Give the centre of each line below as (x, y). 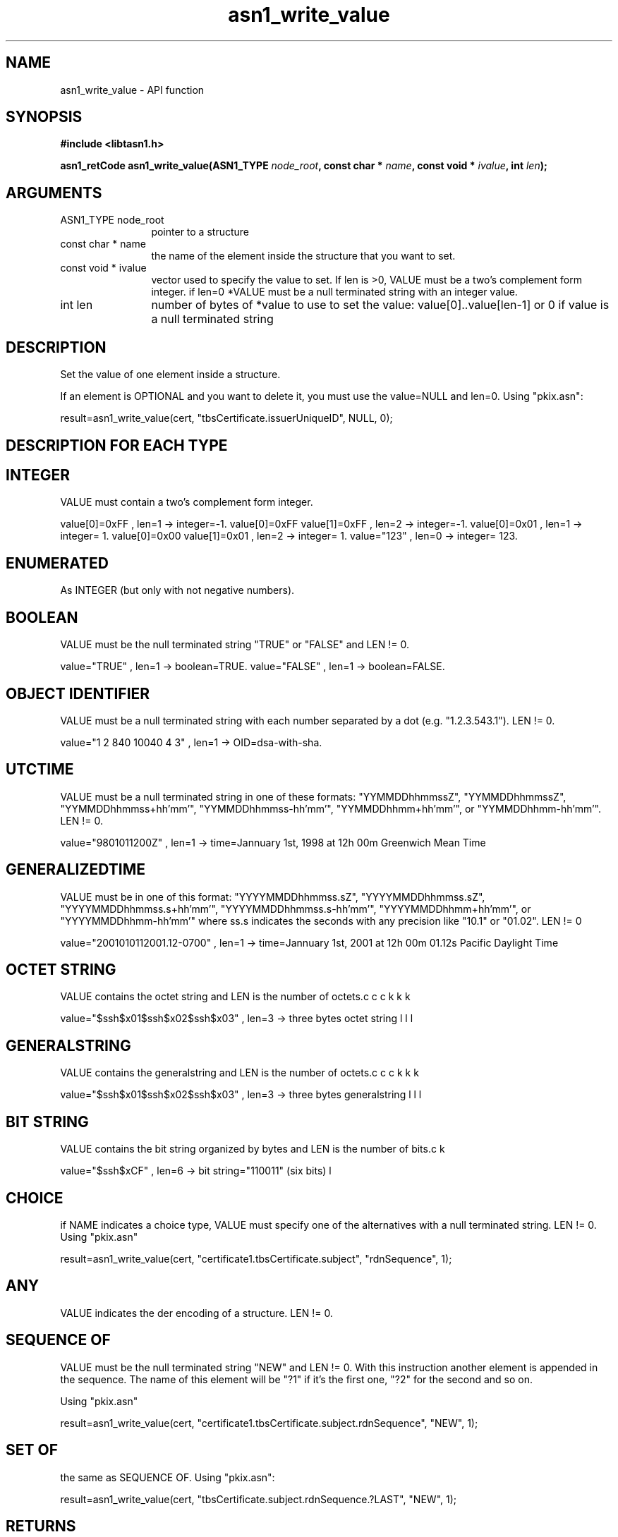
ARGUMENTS (54, 193)
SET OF (32, 1450)
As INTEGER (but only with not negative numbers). (177, 590)
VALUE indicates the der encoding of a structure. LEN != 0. (196, 1313)
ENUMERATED (57, 563)
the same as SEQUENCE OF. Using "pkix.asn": (168, 1477)
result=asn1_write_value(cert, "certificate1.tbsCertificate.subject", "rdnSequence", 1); (256, 1258)
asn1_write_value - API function (132, 90)
